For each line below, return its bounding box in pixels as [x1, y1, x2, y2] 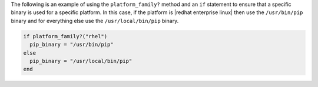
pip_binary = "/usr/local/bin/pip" [29, 58, 132, 64]
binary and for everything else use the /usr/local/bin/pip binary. [11, 17, 179, 24]
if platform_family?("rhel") [23, 33, 108, 39]
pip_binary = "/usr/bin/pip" [29, 41, 114, 48]
